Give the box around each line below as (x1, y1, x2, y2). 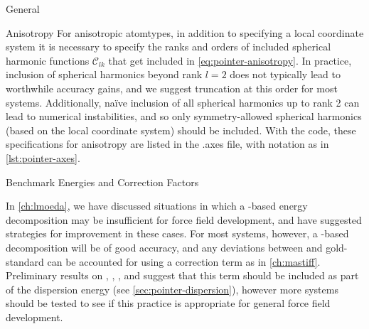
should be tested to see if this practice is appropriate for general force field (6, 296, 331, 311)
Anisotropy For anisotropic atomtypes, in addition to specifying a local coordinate (6, 25, 364, 40)
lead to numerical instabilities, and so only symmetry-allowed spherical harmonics (6, 109, 362, 124)
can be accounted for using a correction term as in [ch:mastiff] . (47, 254, 321, 269)
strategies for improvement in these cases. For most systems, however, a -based (6, 226, 349, 241)
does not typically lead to (230, 67, 341, 82)
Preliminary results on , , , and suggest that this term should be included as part (6, 268, 359, 283)
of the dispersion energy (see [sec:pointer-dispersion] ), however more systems (6, 281, 338, 296)
